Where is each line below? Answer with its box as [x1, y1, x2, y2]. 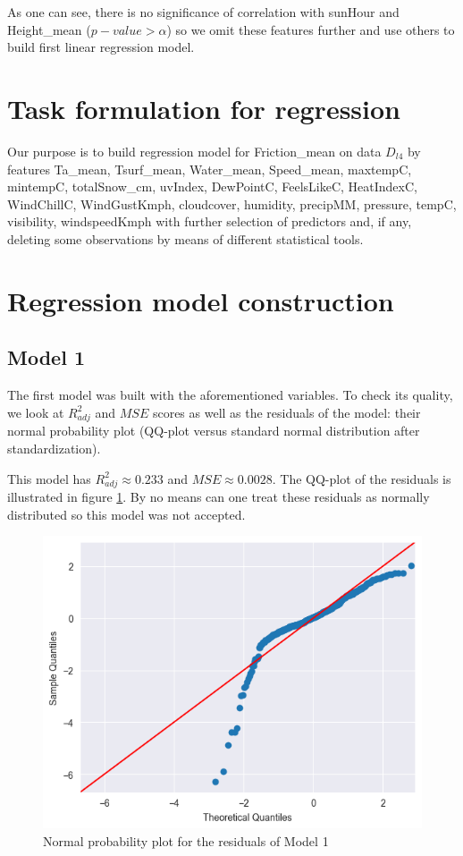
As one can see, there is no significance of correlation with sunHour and [7, 3, 400, 21]
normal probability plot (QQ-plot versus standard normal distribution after [7, 421, 420, 440]
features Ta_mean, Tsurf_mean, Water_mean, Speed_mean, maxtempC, [7, 159, 412, 178]
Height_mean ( [7, 20, 91, 38]
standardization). [7, 438, 101, 457]
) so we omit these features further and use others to [166, 20, 455, 38]
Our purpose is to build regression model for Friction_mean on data [7, 141, 382, 160]
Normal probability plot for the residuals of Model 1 [43, 831, 329, 850]
